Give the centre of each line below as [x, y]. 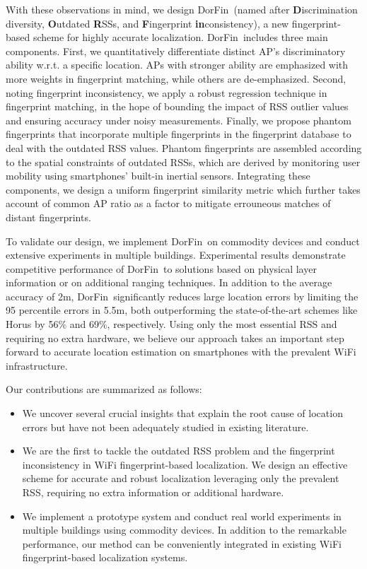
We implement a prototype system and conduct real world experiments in [182, 516]
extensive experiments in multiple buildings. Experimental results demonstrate [176, 255]
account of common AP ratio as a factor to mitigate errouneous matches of [168, 203]
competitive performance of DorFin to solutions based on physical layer [161, 268]
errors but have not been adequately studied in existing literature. [165, 427]
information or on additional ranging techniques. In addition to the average [169, 282]
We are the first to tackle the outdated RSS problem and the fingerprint [179, 451]
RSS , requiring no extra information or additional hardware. [153, 492]
